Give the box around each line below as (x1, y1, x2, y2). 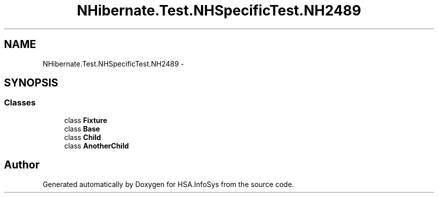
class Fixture (64, 115, 107, 124)
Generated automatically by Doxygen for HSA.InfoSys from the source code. (42, 179, 294, 188)
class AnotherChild (64, 141, 129, 150)
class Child (64, 132, 101, 141)
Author (4, 158, 39, 171)
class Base (64, 124, 100, 133)
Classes (4, 97, 36, 108)
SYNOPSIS (4, 76, 58, 89)
